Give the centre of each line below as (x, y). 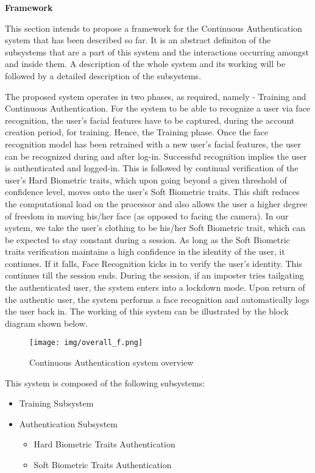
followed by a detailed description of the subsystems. (103, 75)
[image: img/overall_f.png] (86, 343)
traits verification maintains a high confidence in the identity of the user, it (145, 251)
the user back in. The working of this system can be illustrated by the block (147, 311)
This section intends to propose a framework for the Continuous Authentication (154, 28)
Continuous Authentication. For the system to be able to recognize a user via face (158, 108)
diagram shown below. (46, 323)
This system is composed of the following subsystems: (105, 382)
